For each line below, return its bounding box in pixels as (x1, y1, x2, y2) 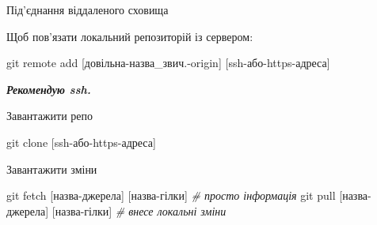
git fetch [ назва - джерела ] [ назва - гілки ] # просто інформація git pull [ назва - (6, 187, 371, 204)
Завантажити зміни (6, 160, 97, 177)
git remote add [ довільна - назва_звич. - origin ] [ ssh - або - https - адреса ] (6, 54, 330, 71)
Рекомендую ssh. (6, 81, 91, 97)
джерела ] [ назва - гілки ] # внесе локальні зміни (6, 202, 227, 219)
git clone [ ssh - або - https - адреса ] (6, 133, 156, 150)
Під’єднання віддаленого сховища (6, 2, 169, 17)
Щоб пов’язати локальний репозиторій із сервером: (6, 28, 253, 44)
